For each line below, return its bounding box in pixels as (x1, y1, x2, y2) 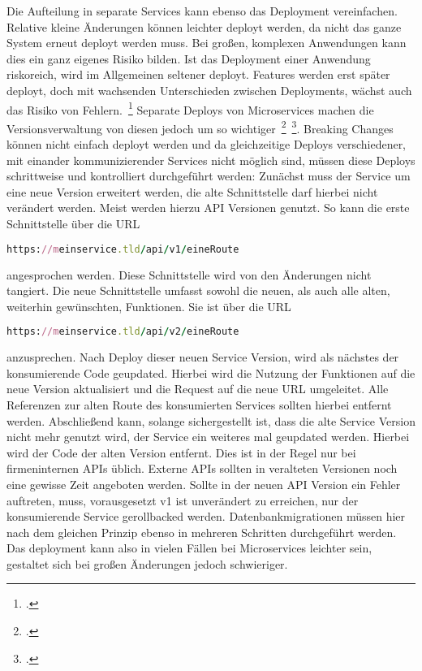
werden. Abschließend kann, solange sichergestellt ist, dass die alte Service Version (6, 412, 416, 429)
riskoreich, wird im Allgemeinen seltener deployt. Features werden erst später (6, 66, 390, 83)
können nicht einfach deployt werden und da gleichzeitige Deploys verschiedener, (6, 136, 407, 153)
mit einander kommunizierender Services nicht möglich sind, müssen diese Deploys (6, 151, 416, 168)
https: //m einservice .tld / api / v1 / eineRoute (6, 243, 239, 255)
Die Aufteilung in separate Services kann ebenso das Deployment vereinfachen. (6, 2, 398, 19)
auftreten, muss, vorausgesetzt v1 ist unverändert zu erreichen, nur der (6, 491, 359, 509)
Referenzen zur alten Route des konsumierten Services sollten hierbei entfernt (6, 396, 392, 413)
